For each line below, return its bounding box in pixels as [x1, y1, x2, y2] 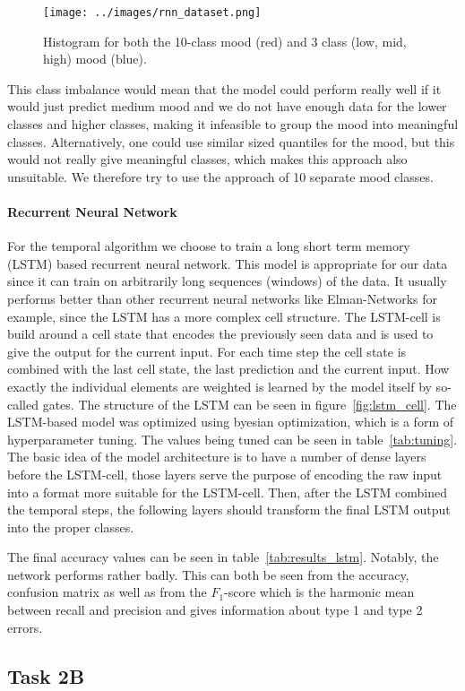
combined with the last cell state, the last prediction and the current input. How [7, 359, 450, 378]
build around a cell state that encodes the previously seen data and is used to [7, 324, 434, 343]
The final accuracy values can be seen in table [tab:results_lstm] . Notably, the [7, 548, 439, 566]
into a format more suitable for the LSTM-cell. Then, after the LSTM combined [7, 482, 448, 501]
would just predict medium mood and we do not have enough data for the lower [7, 97, 447, 116]
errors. [7, 618, 43, 636]
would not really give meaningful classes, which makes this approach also [7, 150, 408, 168]
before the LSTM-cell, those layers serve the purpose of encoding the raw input [7, 464, 443, 483]
